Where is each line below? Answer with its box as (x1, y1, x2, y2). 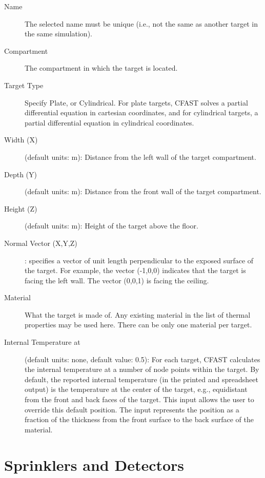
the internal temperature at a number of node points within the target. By (25, 364, 259, 375)
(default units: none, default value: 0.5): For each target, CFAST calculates (25, 354, 260, 364)
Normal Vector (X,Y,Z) (4, 237, 77, 248)
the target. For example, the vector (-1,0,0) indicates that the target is (25, 265, 246, 276)
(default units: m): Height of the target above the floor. (25, 220, 198, 231)
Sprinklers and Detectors (4, 454, 185, 475)
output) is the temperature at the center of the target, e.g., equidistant (25, 384, 248, 394)
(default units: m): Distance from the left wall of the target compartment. (25, 151, 256, 162)
